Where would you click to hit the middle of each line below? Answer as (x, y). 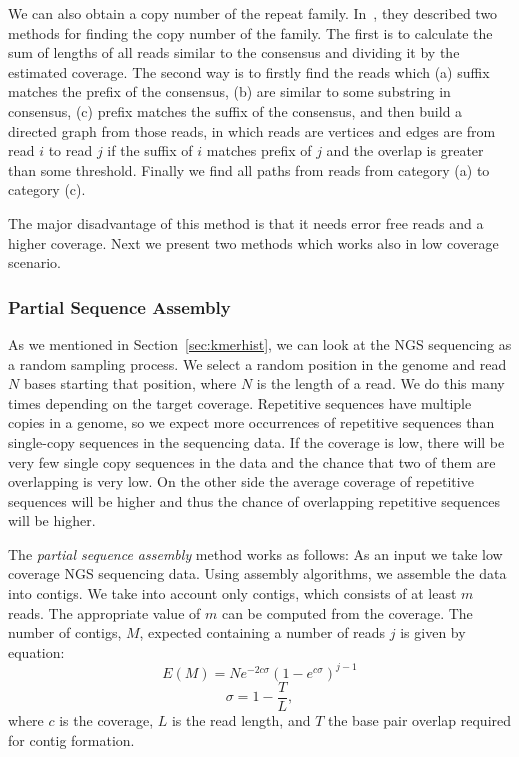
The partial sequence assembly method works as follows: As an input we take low (255, 553)
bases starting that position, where (130, 383)
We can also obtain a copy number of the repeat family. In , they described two (253, 13)
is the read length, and (241, 720)
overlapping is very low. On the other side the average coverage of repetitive (241, 481)
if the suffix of (150, 150)
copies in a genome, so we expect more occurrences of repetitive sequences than (251, 422)
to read (70, 150)
